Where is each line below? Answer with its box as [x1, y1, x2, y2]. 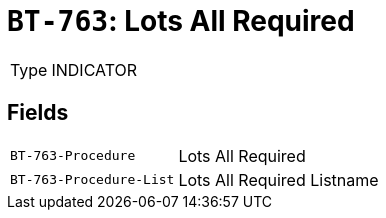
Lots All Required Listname [178, 169, 379, 190]
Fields [7, 100, 69, 126]
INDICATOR [51, 59, 138, 80]
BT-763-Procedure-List [10, 172, 175, 188]
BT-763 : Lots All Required [7, 4, 355, 38]
